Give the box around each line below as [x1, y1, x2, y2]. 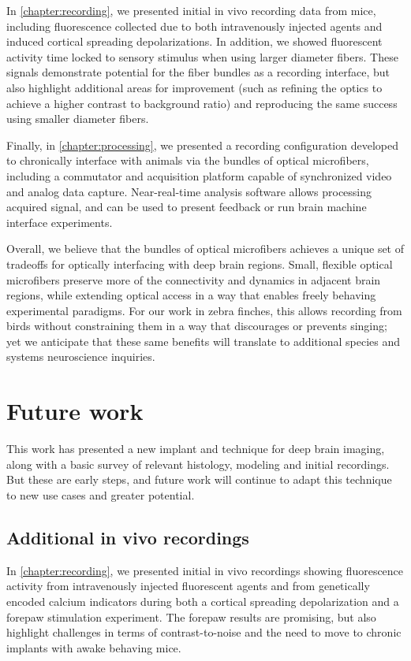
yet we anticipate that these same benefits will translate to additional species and [6, 332, 401, 349]
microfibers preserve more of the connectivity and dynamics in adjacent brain [6, 271, 381, 288]
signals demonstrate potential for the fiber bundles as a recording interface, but [6, 64, 390, 80]
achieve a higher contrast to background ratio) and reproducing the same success [6, 95, 398, 111]
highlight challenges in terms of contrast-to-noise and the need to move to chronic [6, 624, 402, 641]
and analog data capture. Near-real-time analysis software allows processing [6, 183, 372, 199]
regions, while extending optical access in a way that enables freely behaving [6, 287, 376, 303]
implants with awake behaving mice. [6, 639, 181, 655]
